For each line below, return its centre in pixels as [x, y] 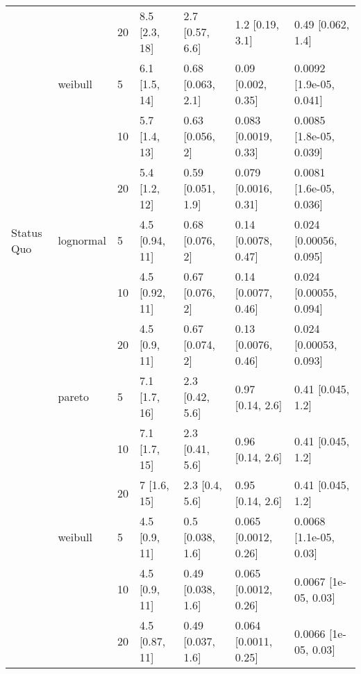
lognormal [82, 240]
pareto [73, 396]
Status [27, 232]
